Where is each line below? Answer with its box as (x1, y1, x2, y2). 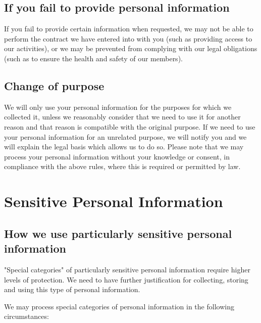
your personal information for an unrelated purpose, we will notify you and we (4, 131, 247, 142)
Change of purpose (4, 77, 105, 93)
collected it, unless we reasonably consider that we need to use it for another (4, 111, 241, 122)
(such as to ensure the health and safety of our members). (4, 53, 183, 63)
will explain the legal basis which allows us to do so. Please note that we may (4, 141, 244, 152)
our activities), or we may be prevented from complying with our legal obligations (4, 43, 257, 54)
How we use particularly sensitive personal (4, 225, 232, 241)
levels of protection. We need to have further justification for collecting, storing (4, 274, 248, 285)
